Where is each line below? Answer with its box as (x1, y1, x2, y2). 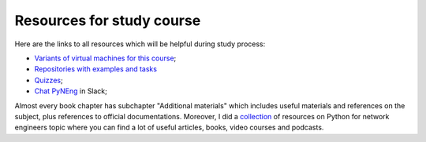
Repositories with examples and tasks (34, 64, 158, 74)
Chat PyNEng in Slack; (34, 86, 108, 96)
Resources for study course (14, 12, 201, 29)
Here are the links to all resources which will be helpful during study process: (14, 39, 266, 49)
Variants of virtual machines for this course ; (34, 53, 177, 63)
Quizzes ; (34, 75, 63, 85)
